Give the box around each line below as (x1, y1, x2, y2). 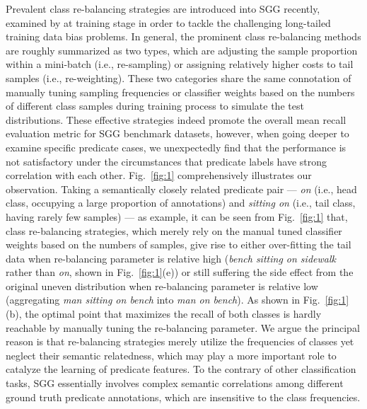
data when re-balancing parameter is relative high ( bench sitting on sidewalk (6, 250, 336, 265)
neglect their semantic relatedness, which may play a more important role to (6, 347, 337, 362)
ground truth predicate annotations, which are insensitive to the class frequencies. (6, 389, 361, 404)
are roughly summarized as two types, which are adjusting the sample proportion (6, 42, 358, 57)
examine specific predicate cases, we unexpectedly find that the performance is (6, 139, 346, 154)
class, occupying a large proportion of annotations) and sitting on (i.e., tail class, (6, 195, 356, 210)
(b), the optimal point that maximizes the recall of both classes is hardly (6, 306, 322, 321)
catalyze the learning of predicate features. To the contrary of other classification (6, 362, 356, 376)
